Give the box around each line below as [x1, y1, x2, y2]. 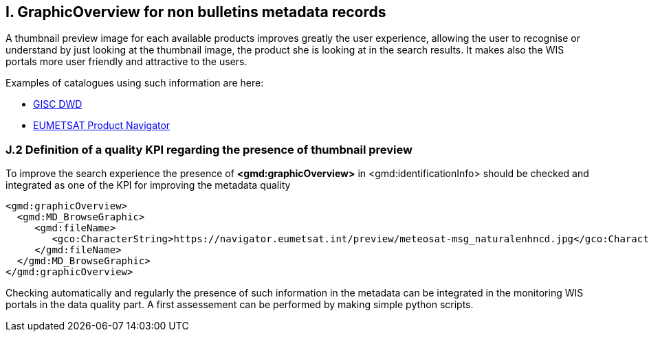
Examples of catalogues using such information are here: [5, 77, 264, 89]
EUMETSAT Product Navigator [33, 119, 170, 132]
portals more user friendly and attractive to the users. [5, 56, 247, 68]
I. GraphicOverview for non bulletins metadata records [5, 3, 386, 21]
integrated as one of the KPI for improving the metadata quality [5, 179, 291, 191]
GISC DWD [33, 98, 82, 111]
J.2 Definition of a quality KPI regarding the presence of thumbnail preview [5, 142, 412, 156]
